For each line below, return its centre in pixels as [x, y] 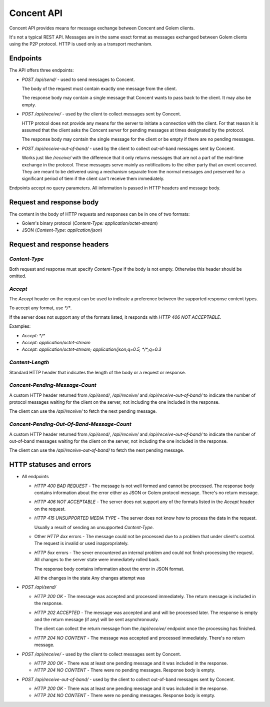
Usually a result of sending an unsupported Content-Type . [94, 527]
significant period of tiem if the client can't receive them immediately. [93, 179]
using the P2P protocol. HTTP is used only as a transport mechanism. [81, 44]
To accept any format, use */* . [40, 308]
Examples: [20, 326]
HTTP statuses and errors [50, 465]
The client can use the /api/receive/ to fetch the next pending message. [83, 411]
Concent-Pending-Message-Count [53, 385]
